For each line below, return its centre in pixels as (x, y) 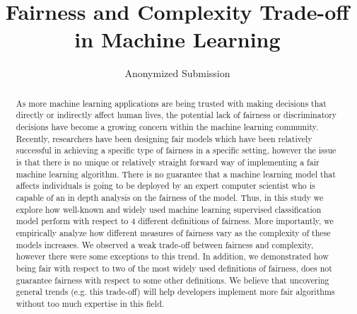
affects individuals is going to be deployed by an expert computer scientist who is (165, 186)
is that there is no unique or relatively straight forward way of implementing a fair (168, 162)
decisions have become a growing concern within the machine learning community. (167, 127)
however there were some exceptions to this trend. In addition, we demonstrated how (172, 256)
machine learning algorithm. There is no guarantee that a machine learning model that (176, 174)
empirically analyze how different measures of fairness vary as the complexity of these (173, 232)
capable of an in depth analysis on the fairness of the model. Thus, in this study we (170, 197)
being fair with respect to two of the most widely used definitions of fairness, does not (174, 268)
